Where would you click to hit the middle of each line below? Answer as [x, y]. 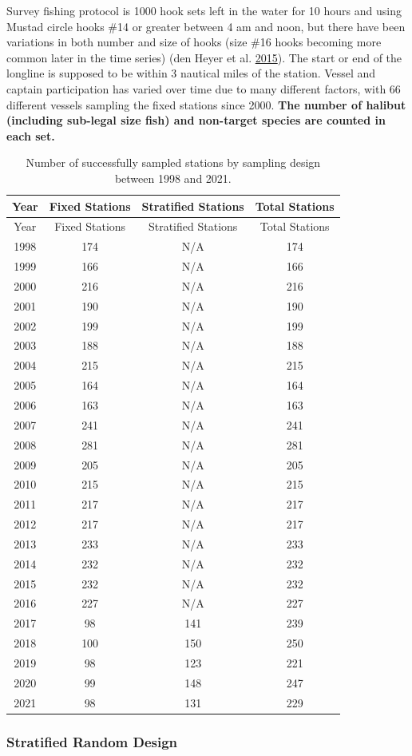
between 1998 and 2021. [173, 178]
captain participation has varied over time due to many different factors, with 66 [204, 88]
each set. [31, 135]
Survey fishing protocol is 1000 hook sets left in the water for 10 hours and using [204, 10]
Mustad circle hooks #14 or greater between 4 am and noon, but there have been [206, 26]
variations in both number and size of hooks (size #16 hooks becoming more [194, 42]
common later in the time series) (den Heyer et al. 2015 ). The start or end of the [204, 57]
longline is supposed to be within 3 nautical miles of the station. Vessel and [191, 73]
